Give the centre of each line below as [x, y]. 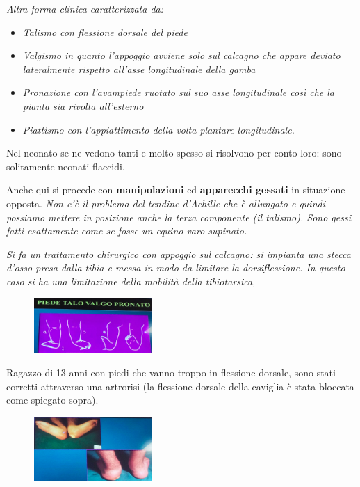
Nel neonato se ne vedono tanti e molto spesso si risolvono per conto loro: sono [174, 153]
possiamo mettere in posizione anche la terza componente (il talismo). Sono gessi [179, 217]
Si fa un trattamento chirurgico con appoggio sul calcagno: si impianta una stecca [179, 254]
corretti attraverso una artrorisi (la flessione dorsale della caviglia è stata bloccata [180, 386]
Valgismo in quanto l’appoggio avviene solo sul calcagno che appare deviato [181, 55]
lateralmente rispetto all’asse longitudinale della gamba [139, 69]
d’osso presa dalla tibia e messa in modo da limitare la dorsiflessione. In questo [176, 268]
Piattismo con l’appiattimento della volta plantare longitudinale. [158, 129]
